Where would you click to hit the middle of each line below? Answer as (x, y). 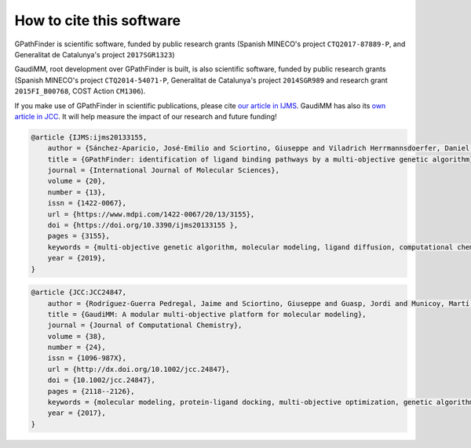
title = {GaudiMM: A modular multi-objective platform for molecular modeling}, (207, 314)
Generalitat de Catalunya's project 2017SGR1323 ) (95, 54)
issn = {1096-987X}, (87, 358)
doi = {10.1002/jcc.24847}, (102, 380)
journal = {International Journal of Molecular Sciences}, (164, 170)
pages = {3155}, (78, 236)
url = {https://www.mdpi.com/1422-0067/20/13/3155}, (151, 214)
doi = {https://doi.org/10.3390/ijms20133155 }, (143, 225)
